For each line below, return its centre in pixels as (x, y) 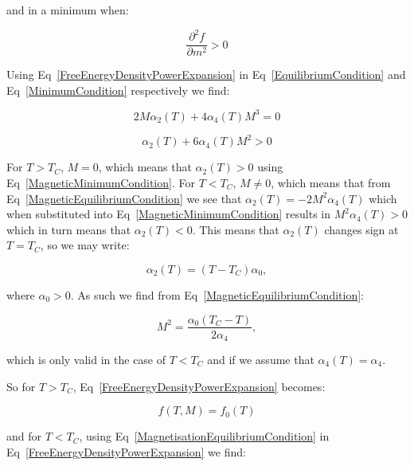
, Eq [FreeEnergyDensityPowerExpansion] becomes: (199, 386)
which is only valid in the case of (86, 360)
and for (24, 436)
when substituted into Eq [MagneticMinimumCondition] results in (169, 214)
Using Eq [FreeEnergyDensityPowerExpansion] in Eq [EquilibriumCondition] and (206, 74)
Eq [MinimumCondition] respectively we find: (118, 90)
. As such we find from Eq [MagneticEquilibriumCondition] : (217, 294)
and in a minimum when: (68, 10)
